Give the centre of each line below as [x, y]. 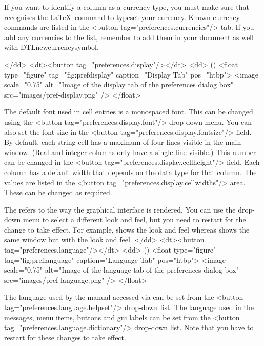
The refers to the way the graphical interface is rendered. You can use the [120, 209]
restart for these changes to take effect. [65, 337]
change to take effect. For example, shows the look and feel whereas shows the [127, 229]
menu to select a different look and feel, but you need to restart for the [134, 219]
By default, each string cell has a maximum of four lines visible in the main [123, 142]
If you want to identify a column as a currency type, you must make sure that [127, 7]
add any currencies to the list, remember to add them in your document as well [129, 37]
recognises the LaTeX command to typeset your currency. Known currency [122, 17]
